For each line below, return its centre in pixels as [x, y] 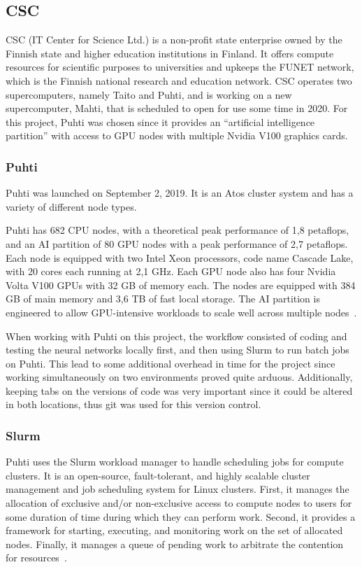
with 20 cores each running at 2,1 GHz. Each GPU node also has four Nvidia [171, 271]
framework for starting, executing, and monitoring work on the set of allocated [174, 530]
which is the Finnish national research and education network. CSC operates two [179, 80]
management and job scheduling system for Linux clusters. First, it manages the [178, 489]
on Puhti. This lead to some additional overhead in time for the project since [171, 363]
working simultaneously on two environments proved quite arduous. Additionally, [179, 377]
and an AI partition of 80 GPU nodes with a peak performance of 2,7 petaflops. [177, 243]
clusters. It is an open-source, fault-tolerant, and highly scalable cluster [158, 475]
